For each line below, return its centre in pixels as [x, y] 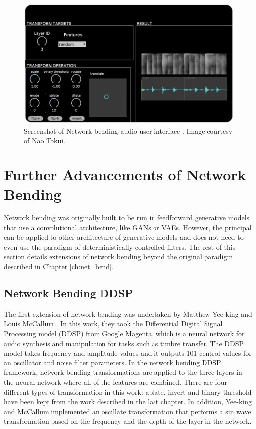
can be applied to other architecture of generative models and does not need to [124, 237]
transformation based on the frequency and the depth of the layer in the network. [128, 421]
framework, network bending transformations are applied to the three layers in [123, 372]
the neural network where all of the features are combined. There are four [116, 382]
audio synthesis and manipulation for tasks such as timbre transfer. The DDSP [124, 343]
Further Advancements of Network [125, 174]
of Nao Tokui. [45, 140]
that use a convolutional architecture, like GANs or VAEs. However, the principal [128, 227]
